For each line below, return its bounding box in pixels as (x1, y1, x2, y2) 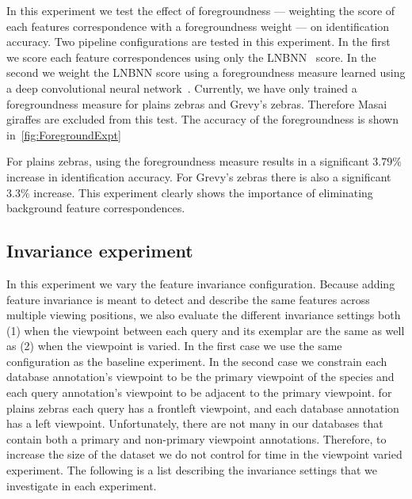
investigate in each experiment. (6, 477, 157, 493)
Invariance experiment (6, 238, 193, 263)
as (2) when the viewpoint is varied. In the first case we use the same (6, 337, 342, 354)
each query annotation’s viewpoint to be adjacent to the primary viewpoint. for (6, 384, 392, 401)
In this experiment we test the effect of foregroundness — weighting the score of (6, 2, 395, 18)
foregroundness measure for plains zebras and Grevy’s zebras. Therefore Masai (6, 95, 387, 112)
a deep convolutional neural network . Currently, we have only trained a (6, 79, 357, 96)
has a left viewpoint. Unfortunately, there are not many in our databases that (6, 415, 383, 432)
